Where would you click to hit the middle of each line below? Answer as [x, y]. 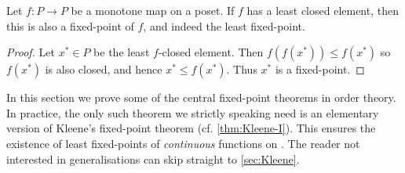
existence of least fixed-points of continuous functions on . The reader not [183, 143]
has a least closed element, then [323, 10]
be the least [122, 52]
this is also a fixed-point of [70, 25]
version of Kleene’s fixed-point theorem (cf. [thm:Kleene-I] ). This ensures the [191, 128]
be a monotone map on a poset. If [153, 10]
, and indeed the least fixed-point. [224, 25]
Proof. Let [31, 52]
